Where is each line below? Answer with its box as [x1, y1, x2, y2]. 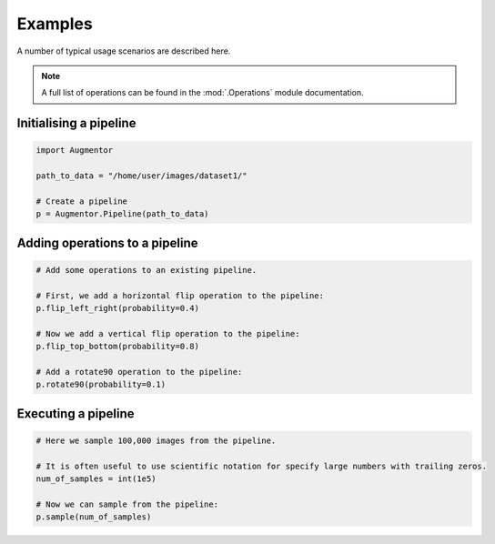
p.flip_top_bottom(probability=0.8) [35, 341, 200, 352]
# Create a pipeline [35, 196, 127, 207]
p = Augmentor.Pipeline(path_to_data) [35, 209, 209, 219]
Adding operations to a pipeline [16, 235, 198, 250]
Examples [16, 14, 93, 34]
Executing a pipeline [16, 406, 135, 421]
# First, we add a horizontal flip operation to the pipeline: [35, 290, 325, 300]
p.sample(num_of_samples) [35, 512, 152, 522]
